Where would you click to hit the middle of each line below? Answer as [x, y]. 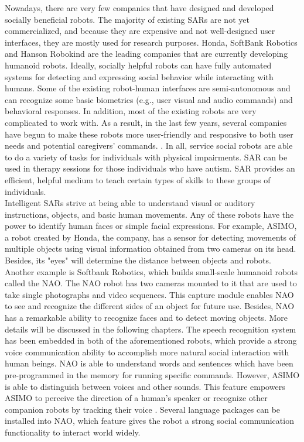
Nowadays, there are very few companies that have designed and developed [139, 8]
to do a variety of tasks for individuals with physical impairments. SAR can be [146, 157]
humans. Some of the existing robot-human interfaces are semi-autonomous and [148, 88]
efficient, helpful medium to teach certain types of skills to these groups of [138, 179]
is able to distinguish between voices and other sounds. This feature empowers [145, 386]
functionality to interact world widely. [73, 432]
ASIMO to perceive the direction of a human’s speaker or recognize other [136, 398]
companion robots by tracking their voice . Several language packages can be [143, 409]
